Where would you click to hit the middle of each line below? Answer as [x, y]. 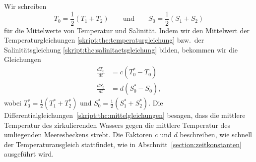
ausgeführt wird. [29, 154]
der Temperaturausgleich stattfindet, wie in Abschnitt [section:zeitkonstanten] [123, 144]
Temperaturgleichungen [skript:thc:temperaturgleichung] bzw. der [104, 40]
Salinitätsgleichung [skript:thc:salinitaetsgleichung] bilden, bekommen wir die [121, 49]
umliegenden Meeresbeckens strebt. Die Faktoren [78, 135]
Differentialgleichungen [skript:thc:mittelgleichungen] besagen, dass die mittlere [125, 115]
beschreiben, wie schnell [216, 135]
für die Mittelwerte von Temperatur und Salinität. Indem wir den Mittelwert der [127, 30]
